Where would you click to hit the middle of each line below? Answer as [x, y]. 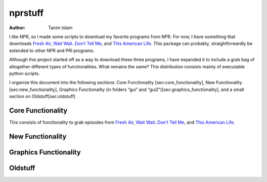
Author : [17, 28]
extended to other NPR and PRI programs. [52, 50]
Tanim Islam [60, 28]
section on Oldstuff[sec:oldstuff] [42, 96]
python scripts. [24, 73]
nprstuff [26, 13]
